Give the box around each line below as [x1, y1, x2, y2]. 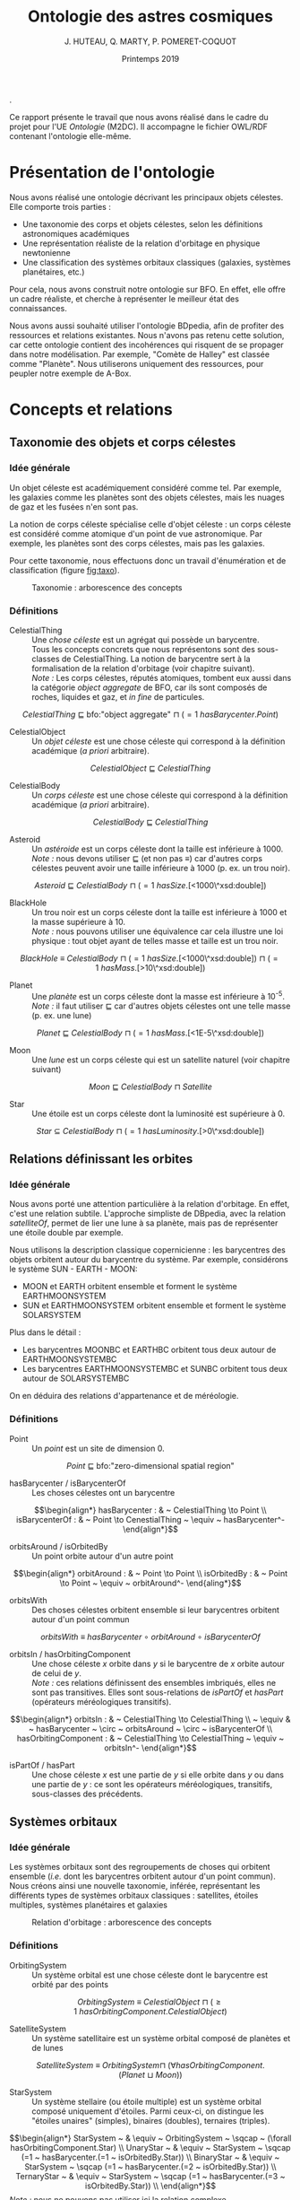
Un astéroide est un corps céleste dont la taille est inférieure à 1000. [31, 843, 284, 854]
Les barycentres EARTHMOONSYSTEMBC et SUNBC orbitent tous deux [21, 1364, 288, 1375]
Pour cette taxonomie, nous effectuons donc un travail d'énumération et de [9, 554, 287, 566]
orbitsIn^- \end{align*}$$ [104, 1742, 197, 1753]
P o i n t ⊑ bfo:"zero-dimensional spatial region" [66, 1460, 235, 1471]
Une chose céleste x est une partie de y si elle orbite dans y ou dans [31, 1769, 285, 1780]
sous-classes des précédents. [31, 1788, 143, 1799]
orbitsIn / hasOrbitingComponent [9, 1648, 132, 1659]
